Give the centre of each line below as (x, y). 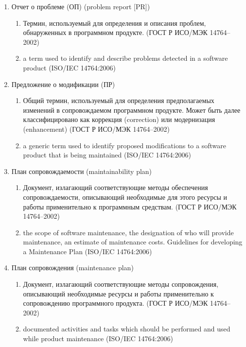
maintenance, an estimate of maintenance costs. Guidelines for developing (133, 242)
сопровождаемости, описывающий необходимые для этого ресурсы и (125, 197)
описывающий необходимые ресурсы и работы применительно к (118, 293)
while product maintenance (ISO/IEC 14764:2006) (98, 338)
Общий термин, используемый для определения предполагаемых (119, 100)
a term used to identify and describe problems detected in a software (125, 58)
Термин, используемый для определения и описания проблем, (114, 23)
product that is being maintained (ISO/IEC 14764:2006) (107, 155)
